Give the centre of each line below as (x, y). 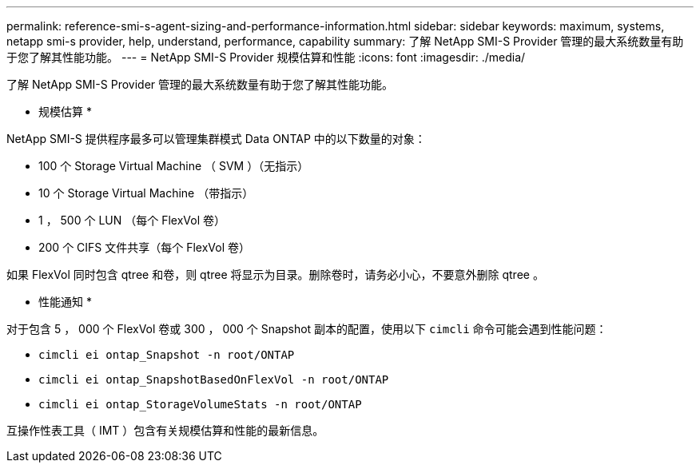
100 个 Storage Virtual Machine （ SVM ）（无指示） (174, 166)
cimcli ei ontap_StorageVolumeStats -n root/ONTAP (200, 404)
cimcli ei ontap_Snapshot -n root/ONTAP (167, 355)
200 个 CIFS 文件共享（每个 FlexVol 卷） (145, 247)
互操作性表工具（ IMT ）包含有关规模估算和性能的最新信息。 (165, 430)
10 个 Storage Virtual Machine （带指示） (146, 193)
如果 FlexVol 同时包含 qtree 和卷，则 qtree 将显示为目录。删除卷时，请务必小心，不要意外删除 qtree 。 (275, 274)
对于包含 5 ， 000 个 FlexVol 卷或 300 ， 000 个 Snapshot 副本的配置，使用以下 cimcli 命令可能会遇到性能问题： (307, 329)
